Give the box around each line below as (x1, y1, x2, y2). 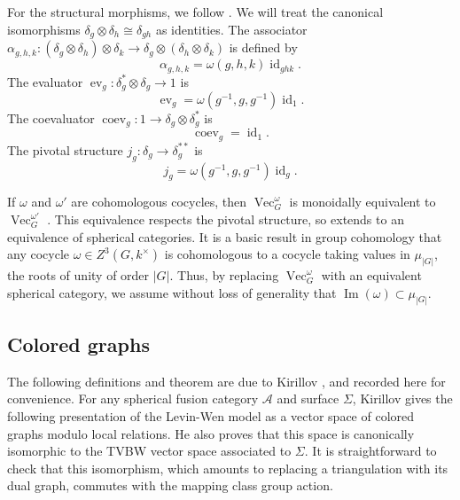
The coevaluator (7, 108, 95, 127)
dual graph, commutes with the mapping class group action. (7, 476, 333, 495)
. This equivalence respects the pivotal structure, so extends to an (47, 210, 404, 229)
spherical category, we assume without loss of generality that (7, 283, 337, 301)
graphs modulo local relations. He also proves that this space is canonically (7, 424, 415, 442)
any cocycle (7, 245, 69, 263)
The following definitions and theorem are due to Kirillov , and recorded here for (7, 371, 446, 390)
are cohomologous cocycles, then (71, 192, 247, 211)
